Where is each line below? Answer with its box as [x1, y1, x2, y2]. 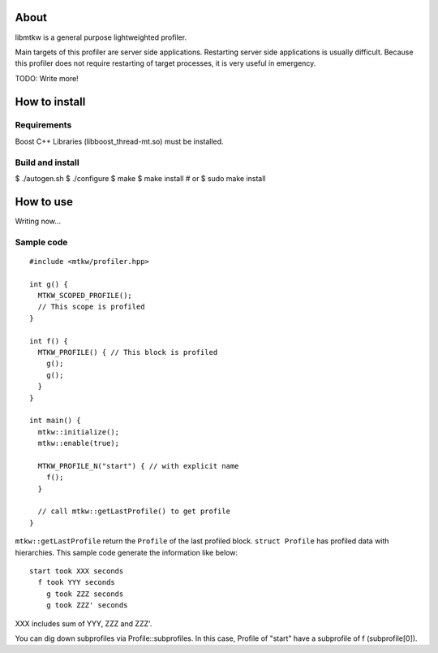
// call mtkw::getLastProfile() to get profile [37, 507, 231, 516]
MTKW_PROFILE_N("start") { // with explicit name [37, 461, 239, 470]
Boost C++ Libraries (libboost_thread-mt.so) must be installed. [15, 136, 224, 146]
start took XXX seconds [29, 567, 124, 576]
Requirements [15, 119, 72, 131]
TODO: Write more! [15, 73, 79, 83]
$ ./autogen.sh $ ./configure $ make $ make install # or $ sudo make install [15, 173, 267, 183]
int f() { [29, 336, 68, 345]
